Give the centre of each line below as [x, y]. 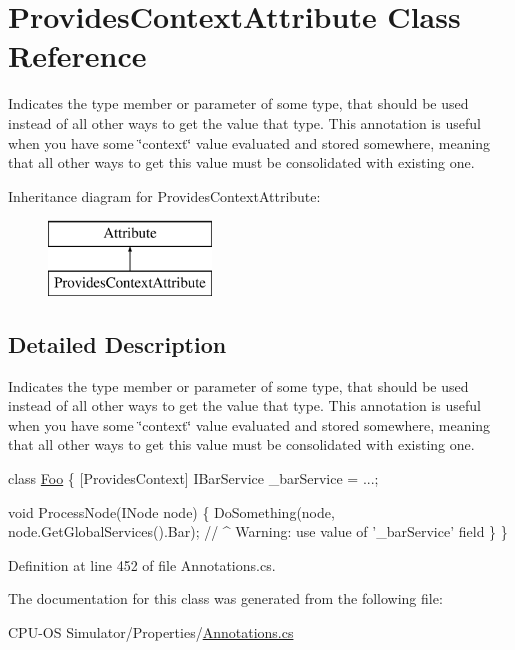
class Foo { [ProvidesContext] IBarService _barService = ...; [193, 478]
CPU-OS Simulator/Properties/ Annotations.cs [151, 632]
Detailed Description [117, 343]
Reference [77, 55]
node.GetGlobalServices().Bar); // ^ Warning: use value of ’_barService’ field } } [258, 531]
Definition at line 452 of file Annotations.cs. [142, 564]
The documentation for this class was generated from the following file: [225, 598]
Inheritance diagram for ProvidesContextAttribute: [164, 195]
